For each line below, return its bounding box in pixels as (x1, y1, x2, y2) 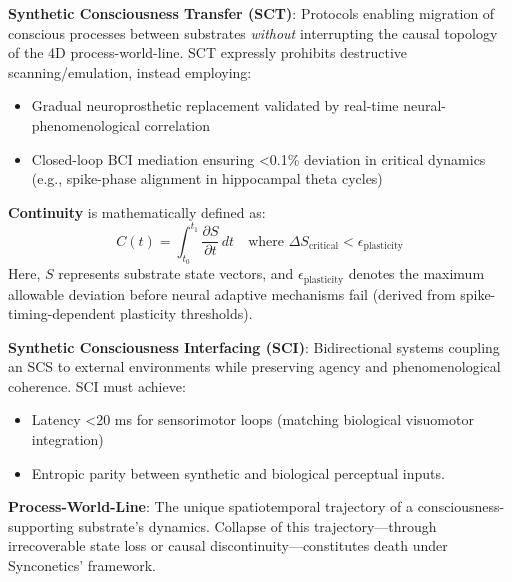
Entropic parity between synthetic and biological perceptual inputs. (31, 462, 445, 483)
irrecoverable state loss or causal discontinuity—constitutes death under (8, 535, 448, 556)
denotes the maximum (348, 263, 485, 284)
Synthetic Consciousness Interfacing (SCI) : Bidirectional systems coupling (8, 336, 500, 357)
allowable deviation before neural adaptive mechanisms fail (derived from (8, 283, 456, 304)
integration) (31, 429, 104, 450)
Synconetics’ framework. (8, 555, 156, 576)
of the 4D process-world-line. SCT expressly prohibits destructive (8, 42, 408, 63)
